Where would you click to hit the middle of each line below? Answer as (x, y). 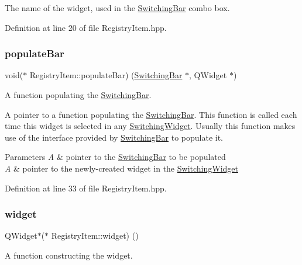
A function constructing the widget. (69, 255)
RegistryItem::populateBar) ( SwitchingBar (106, 75)
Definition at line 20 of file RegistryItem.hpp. (86, 27)
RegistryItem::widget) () (95, 236)
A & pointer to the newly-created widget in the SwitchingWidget (121, 168)
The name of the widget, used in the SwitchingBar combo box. (117, 8)
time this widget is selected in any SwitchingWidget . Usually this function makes (150, 126)
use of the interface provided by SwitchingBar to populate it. (114, 137)
